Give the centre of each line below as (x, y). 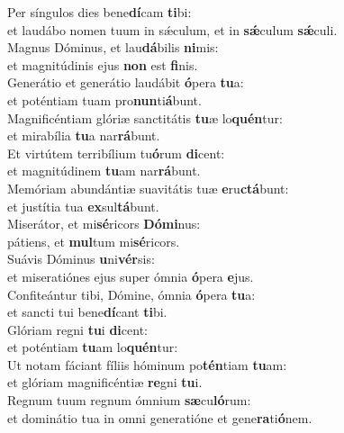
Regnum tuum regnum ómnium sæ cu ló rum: (129, 400)
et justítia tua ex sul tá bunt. (83, 206)
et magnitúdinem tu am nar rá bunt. (104, 171)
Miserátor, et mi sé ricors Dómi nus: (104, 224)
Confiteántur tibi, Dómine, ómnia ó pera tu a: (131, 294)
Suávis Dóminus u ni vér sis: (81, 259)
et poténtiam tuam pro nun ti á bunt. (104, 99)
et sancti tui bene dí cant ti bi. (87, 312)
